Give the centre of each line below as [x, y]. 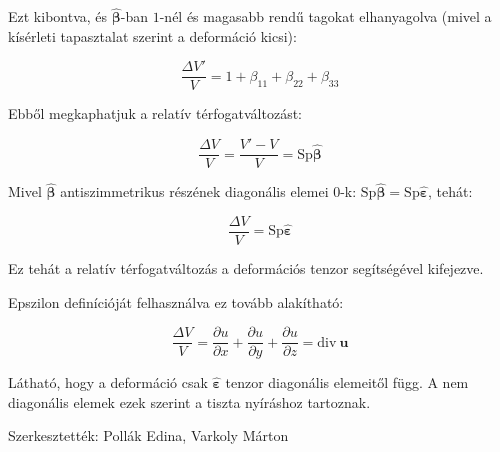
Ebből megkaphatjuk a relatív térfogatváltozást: [155, 113]
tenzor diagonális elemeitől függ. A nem [347, 382]
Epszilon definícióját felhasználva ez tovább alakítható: [176, 301]
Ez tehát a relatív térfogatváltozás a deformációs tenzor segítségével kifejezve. [246, 268]
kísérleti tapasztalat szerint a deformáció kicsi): [152, 35]
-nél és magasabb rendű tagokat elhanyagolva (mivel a [325, 16]
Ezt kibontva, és [58, 16]
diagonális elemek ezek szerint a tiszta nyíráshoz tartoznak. [189, 401]
